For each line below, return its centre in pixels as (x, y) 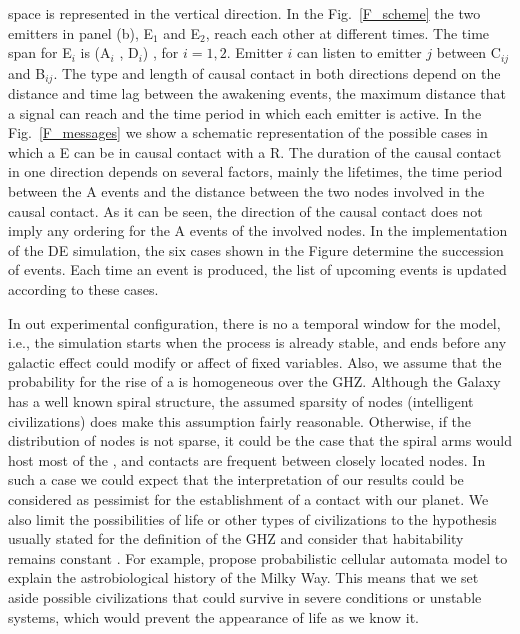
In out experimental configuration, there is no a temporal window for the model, (254, 322)
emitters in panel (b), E (80, 32)
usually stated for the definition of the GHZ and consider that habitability (236, 538)
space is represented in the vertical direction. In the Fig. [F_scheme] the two (244, 13)
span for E (40, 52)
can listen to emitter (359, 52)
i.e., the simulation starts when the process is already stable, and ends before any (257, 342)
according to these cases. (83, 289)
